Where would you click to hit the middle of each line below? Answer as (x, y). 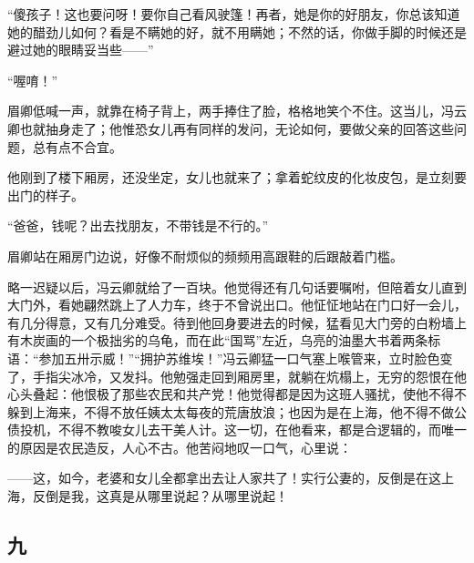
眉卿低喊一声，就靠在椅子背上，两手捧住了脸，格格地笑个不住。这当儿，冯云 (237, 111)
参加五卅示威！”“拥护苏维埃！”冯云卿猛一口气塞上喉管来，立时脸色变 (246, 358)
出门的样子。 (46, 194)
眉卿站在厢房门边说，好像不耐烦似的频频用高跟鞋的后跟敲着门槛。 (205, 256)
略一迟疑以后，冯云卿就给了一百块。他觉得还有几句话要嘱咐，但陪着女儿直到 (237, 287)
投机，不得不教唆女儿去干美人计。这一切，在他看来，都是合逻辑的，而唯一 (243, 430)
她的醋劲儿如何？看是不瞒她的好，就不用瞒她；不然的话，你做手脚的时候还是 (237, 31)
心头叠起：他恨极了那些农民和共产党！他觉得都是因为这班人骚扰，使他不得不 (237, 394)
